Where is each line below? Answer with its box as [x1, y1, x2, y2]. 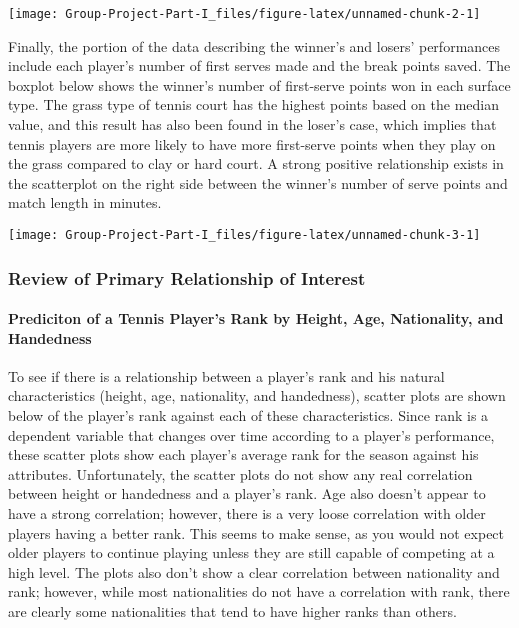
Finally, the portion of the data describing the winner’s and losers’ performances [8, 35, 501, 56]
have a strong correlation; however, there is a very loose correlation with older [8, 503, 486, 524]
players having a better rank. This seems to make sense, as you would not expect [8, 522, 505, 543]
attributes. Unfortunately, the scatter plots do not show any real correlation [8, 463, 473, 484]
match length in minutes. [8, 192, 162, 213]
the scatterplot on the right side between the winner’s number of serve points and [8, 172, 508, 193]
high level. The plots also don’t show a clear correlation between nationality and [8, 561, 500, 582]
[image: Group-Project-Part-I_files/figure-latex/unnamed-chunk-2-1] [8, 7, 481, 21]
